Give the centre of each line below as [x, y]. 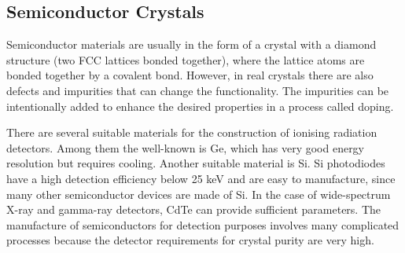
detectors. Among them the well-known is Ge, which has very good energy [186, 147]
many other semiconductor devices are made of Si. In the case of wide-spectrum [199, 194]
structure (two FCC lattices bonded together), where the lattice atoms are [186, 59]
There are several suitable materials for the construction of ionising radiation [192, 132]
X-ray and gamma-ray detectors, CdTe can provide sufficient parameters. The [194, 209]
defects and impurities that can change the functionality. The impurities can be [198, 90]
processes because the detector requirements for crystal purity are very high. [190, 240]
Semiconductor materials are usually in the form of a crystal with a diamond [191, 44]
